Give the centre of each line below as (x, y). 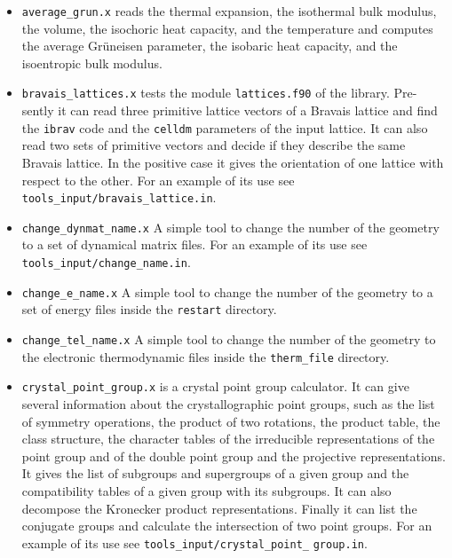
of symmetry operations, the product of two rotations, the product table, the (231, 421)
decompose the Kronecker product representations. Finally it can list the (219, 508)
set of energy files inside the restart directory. (149, 309)
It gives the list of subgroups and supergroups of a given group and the (215, 473)
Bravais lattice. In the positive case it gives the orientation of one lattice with (233, 162)
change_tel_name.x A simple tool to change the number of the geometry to (229, 339)
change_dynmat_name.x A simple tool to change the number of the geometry (230, 227)
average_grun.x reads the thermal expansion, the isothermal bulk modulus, (229, 11)
